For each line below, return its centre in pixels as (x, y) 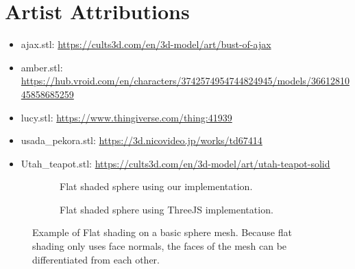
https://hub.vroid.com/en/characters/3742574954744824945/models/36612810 (185, 81)
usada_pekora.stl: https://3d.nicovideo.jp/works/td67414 (142, 140)
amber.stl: (42, 67)
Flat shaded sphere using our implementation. (156, 186)
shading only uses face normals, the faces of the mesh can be (160, 246)
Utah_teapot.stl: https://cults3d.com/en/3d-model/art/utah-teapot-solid (175, 163)
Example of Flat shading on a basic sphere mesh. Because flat (162, 232)
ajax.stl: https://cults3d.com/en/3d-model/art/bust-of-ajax (146, 44)
